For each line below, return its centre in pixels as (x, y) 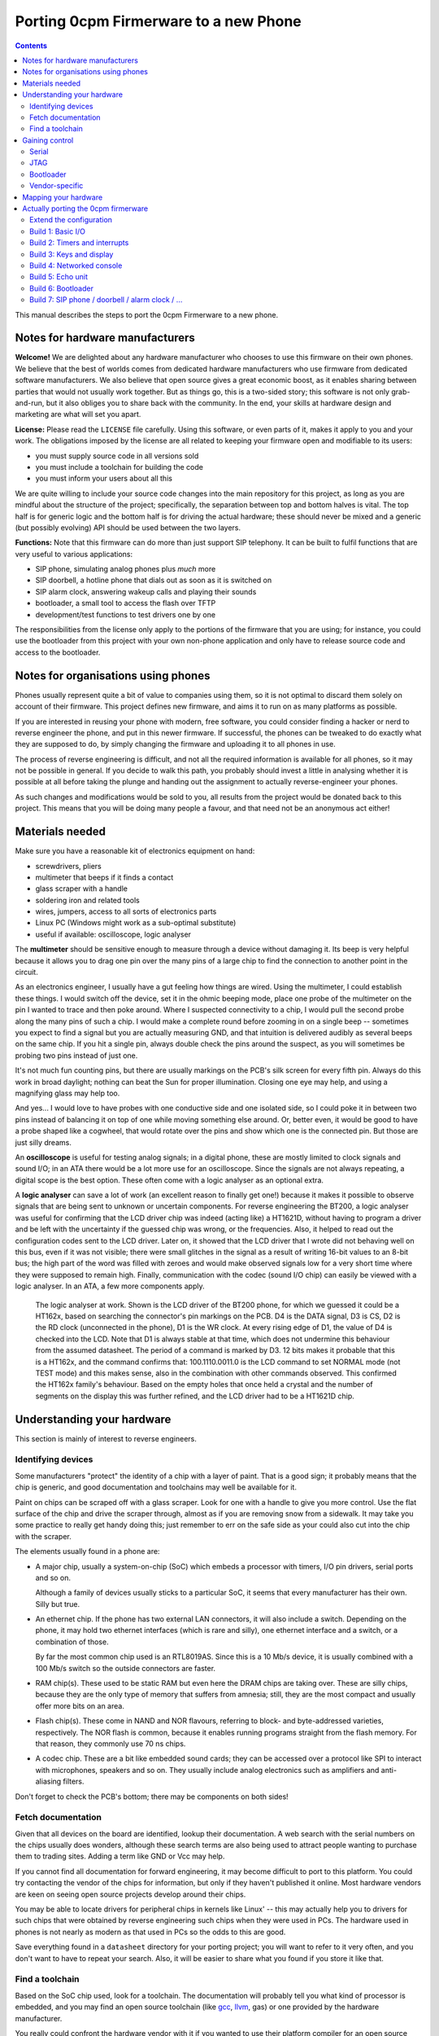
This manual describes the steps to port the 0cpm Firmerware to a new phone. (147, 314)
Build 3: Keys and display (72, 254)
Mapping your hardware (63, 197)
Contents (31, 46)
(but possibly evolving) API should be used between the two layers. (128, 527)
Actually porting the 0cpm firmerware (85, 208)
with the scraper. (43, 1536)
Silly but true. (58, 1604)
